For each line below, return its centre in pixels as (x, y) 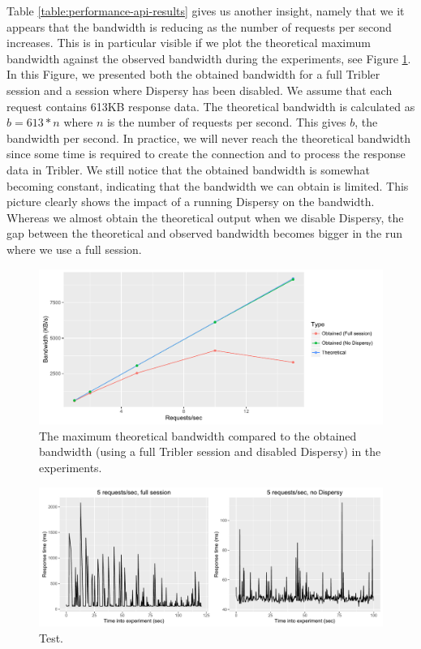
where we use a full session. (74, 249)
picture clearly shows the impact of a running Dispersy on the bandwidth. (191, 202)
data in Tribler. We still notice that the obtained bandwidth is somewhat (188, 169)
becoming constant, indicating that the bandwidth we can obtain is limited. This (208, 185)
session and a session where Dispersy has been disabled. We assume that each (200, 90)
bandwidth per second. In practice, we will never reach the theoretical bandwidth (209, 138)
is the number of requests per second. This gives (226, 122)
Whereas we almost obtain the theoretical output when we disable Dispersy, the (205, 217)
